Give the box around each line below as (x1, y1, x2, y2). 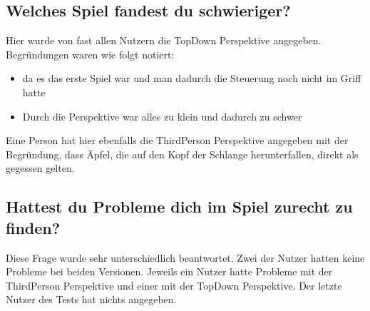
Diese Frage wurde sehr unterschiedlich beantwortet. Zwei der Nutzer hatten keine (6, 250, 365, 265)
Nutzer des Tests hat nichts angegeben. (6, 292, 177, 307)
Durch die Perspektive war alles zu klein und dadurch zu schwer (22, 108, 302, 123)
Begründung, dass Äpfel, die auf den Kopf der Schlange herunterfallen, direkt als (6, 146, 359, 161)
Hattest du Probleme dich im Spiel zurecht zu (6, 195, 353, 218)
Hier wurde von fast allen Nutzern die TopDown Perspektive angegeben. (6, 33, 322, 48)
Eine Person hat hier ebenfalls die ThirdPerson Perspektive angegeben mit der (6, 133, 349, 148)
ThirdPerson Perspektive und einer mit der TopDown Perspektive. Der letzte (6, 277, 342, 292)
